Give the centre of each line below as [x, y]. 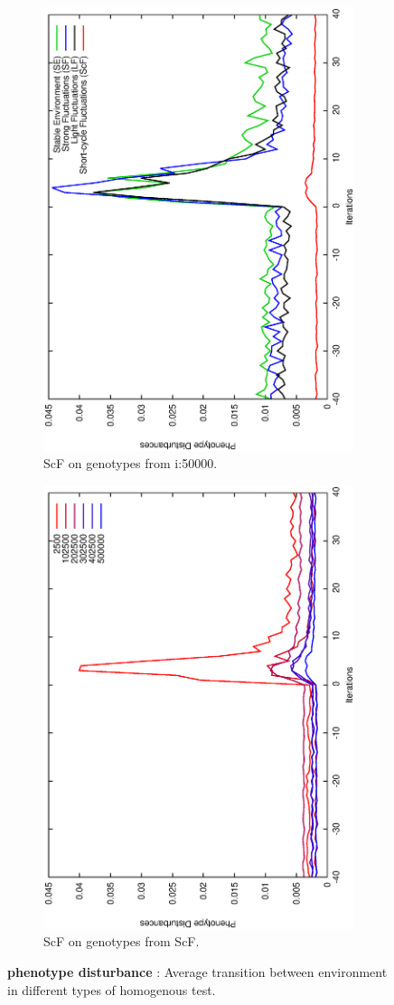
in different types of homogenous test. [112, 989]
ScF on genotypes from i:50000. [131, 463]
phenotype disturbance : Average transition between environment [197, 971]
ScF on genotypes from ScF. [122, 941]
